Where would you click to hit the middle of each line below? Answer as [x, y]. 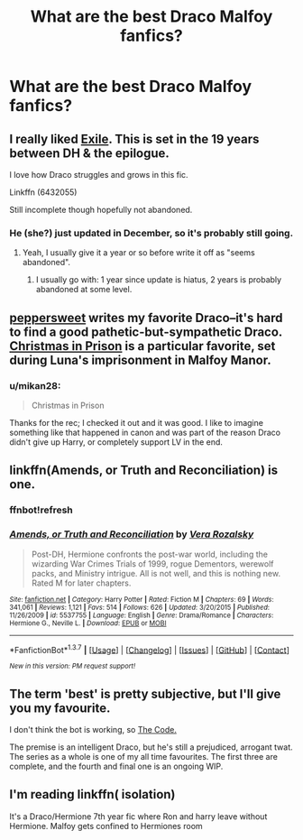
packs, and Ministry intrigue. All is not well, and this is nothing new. [156, 573]
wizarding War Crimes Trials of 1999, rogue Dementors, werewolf [152, 563]
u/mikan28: [35, 385]
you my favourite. [60, 708]
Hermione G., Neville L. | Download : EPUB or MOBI [88, 623]
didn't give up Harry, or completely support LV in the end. [116, 442]
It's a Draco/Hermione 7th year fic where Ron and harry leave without [138, 816]
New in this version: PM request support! [73, 666]
